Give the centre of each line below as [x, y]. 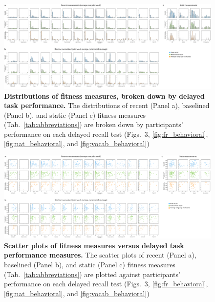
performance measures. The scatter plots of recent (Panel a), [100, 255]
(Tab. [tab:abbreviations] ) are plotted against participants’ [92, 274]
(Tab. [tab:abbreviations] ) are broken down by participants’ [94, 124]
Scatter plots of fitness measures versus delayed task [94, 245]
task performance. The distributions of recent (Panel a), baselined [107, 105]
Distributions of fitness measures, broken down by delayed [104, 96]
